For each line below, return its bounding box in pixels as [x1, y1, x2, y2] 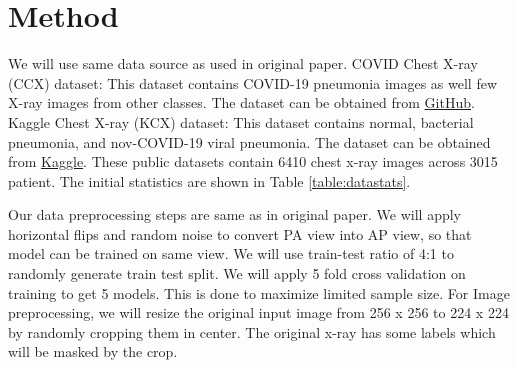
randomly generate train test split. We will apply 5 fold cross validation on [8, 263, 466, 284]
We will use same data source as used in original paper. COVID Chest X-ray [8, 53, 478, 74]
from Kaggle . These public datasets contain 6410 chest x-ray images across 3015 [8, 151, 498, 172]
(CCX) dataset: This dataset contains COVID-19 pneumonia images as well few [8, 72, 498, 93]
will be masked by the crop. [8, 341, 178, 362]
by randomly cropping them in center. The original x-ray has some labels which [8, 321, 496, 342]
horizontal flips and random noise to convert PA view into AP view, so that [8, 223, 472, 244]
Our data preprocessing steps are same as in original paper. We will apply [8, 204, 461, 225]
